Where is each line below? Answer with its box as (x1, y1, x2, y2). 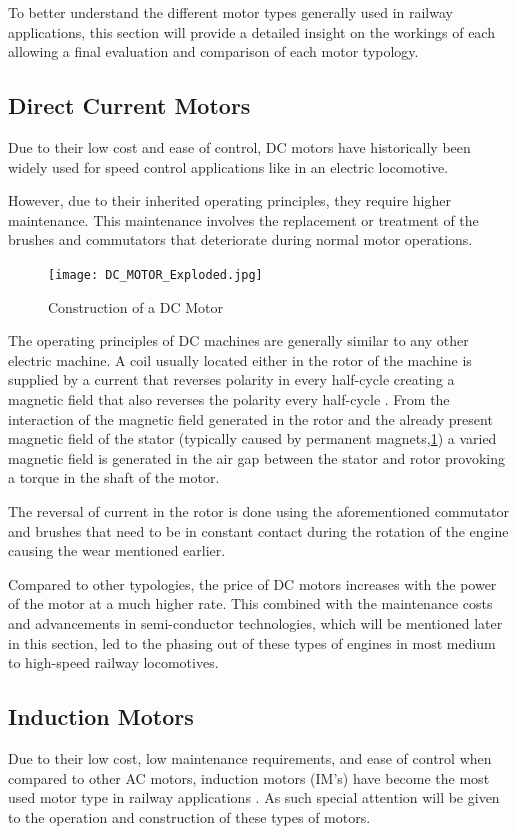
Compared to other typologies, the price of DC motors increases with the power (8, 573, 497, 594)
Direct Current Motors (8, 90, 251, 121)
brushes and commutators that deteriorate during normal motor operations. (8, 229, 473, 250)
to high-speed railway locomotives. (8, 652, 219, 673)
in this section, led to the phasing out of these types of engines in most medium (8, 632, 496, 653)
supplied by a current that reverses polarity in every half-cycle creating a (8, 369, 455, 390)
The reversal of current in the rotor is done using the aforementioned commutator (8, 500, 510, 521)
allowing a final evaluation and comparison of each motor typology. (8, 41, 419, 62)
